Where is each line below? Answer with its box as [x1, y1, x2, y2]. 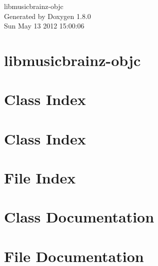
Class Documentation [4, 206, 154, 227]
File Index [4, 167, 76, 188]
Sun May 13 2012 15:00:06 [4, 20, 84, 31]
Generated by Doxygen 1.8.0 [4, 10, 91, 21]
